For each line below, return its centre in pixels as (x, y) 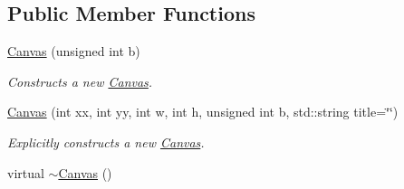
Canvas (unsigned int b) (74, 51)
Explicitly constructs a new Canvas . (106, 142)
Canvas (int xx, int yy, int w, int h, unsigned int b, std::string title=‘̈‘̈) (203, 112)
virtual (26, 172)
